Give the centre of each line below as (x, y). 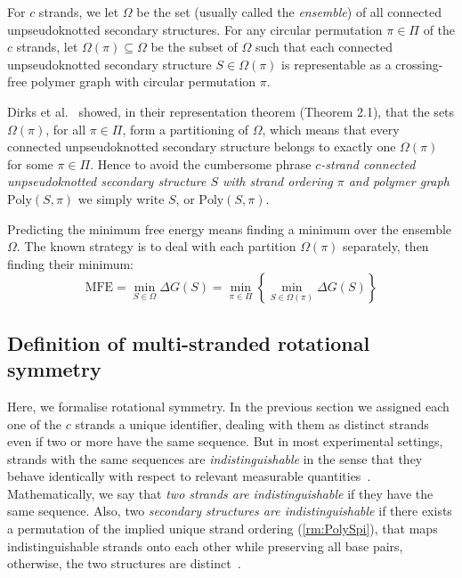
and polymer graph (399, 181)
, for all (66, 129)
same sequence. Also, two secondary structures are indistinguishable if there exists (230, 511)
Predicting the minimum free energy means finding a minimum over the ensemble (230, 228)
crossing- (419, 64)
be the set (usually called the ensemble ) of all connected (289, 12)
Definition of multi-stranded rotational (189, 342)
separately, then (386, 246)
